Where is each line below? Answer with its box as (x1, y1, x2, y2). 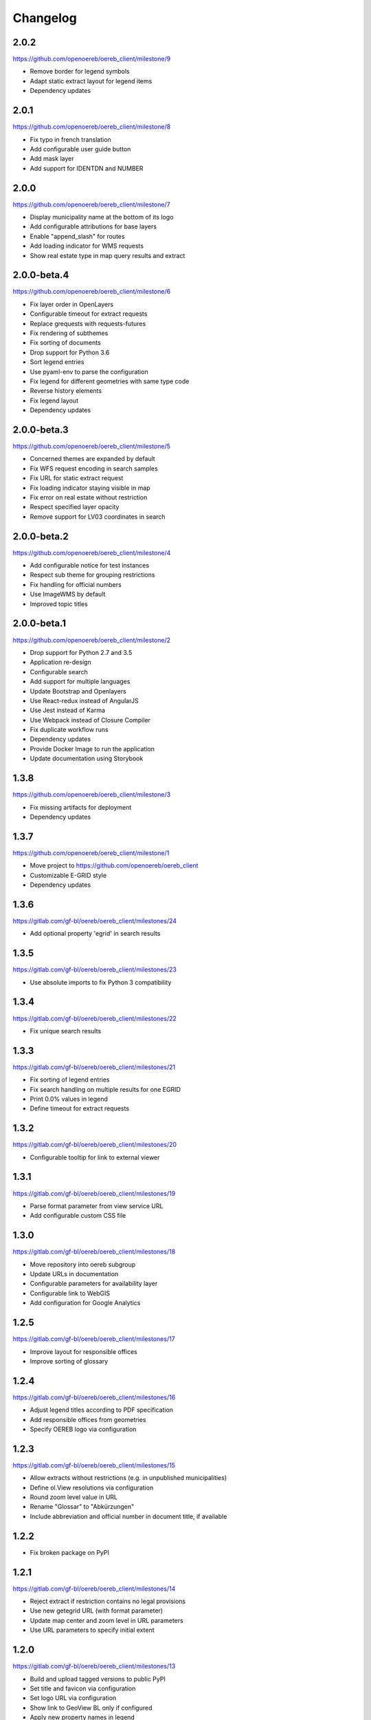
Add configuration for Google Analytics (30, 1299, 141, 1307)
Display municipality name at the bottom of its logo (30, 213, 174, 221)
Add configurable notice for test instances (30, 561, 150, 570)
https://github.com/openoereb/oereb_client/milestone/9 (12, 55, 171, 63)
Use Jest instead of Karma (30, 706, 106, 715)
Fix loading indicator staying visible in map (30, 484, 150, 492)
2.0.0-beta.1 (12, 618, 67, 630)
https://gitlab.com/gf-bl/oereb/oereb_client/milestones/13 (12, 1662, 176, 1670)
